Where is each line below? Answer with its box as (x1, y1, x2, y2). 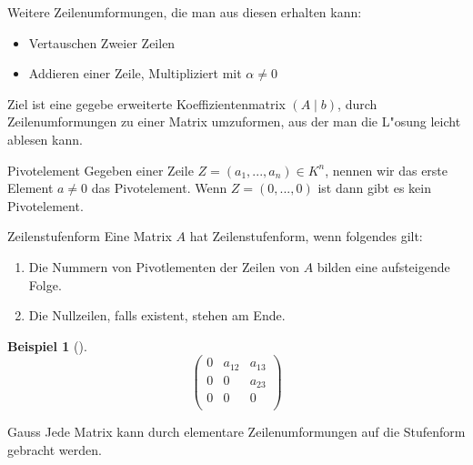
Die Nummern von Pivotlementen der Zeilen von (28, 257, 299, 276)
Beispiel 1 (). (7, 336, 87, 355)
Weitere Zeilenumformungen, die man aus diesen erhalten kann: (7, 3, 362, 21)
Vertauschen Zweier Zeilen (28, 33, 176, 52)
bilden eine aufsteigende (317, 257, 450, 276)
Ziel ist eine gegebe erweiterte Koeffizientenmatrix (7, 94, 286, 113)
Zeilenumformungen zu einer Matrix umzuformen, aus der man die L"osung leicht (7, 112, 461, 131)
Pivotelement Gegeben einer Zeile (7, 160, 194, 179)
